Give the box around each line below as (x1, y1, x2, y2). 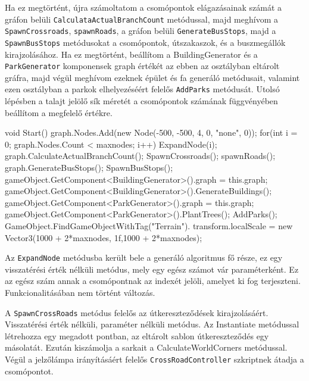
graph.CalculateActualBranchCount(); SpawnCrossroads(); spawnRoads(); (5, 149, 276, 162)
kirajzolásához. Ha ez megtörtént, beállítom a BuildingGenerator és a (5, 48, 258, 60)
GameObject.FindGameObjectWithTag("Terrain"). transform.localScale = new (5, 220, 293, 232)
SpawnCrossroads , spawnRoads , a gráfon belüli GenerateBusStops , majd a (5, 24, 276, 37)
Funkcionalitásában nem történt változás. (5, 286, 155, 299)
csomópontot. (5, 364, 54, 377)
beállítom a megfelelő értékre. (5, 106, 113, 118)
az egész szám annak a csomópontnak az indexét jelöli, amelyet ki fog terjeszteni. (5, 274, 301, 287)
